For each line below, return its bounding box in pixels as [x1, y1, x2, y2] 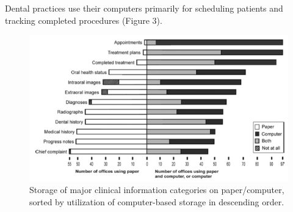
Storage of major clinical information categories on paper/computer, [29, 183, 284, 196]
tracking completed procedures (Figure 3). [5, 13, 162, 26]
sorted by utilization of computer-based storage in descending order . [29, 196, 284, 208]
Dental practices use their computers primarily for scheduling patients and [5, 2, 283, 14]
